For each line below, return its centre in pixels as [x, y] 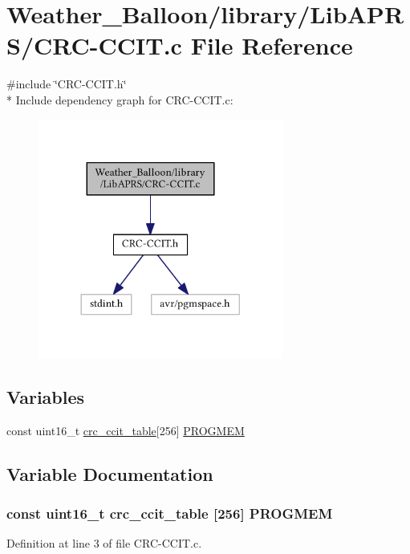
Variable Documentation [110, 473]
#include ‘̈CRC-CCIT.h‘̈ [67, 84]
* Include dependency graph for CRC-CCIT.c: [120, 99]
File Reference [272, 45]
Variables [46, 397]
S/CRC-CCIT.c [94, 45]
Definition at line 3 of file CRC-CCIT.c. [104, 543]
